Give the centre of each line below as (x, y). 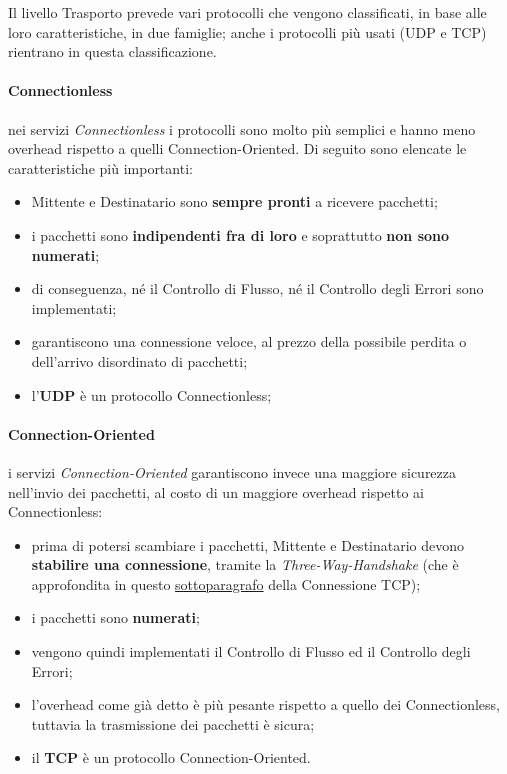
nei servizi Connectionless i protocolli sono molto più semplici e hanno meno (242, 128)
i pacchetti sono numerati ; (115, 617)
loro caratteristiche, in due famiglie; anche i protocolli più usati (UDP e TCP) (247, 31)
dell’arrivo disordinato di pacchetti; (139, 360)
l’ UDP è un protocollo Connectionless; (151, 394)
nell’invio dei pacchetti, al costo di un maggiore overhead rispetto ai (216, 491)
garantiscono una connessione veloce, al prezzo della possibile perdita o (249, 341)
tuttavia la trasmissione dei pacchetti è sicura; (173, 723)
